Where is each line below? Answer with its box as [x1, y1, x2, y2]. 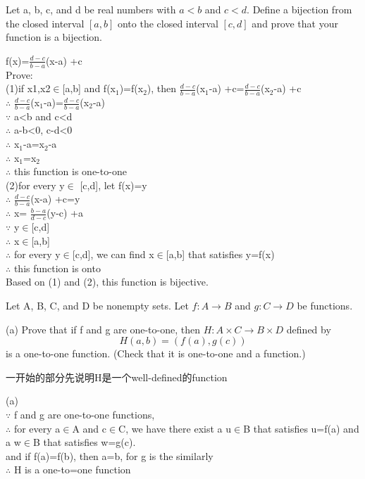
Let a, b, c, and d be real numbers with [6, 2, 176, 16]
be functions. [297, 298, 353, 313]
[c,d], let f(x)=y [80, 177, 147, 192]
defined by [286, 321, 331, 336]
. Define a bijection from [247, 2, 352, 16]
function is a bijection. [6, 30, 102, 44]
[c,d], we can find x [72, 247, 154, 262]
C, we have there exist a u [118, 421, 232, 435]
